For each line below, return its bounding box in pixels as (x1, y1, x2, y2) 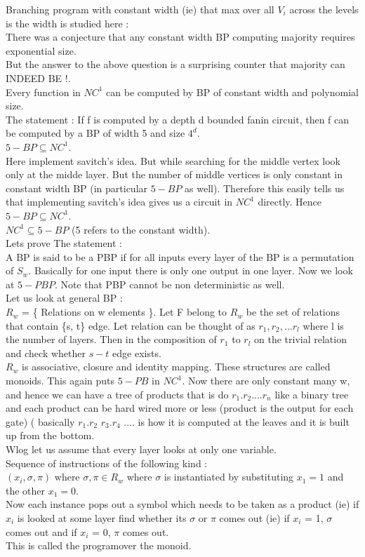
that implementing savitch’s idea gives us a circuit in (6, 194, 233, 209)
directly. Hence (258, 194, 322, 209)
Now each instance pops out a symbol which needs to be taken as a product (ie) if (6, 497, 359, 511)
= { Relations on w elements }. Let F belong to (22, 304, 227, 319)
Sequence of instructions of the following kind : (6, 455, 208, 470)
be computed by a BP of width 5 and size (6, 126, 185, 140)
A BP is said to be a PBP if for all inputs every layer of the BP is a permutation (6, 249, 354, 264)
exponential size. (6, 43, 77, 58)
